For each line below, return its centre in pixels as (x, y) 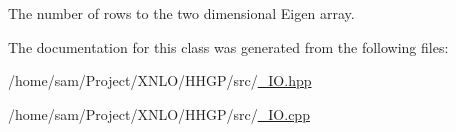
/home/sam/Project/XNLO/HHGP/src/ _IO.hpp (160, 80)
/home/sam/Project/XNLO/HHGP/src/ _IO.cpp (159, 113)
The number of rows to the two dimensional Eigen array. (181, 13)
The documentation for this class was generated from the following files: (228, 46)
